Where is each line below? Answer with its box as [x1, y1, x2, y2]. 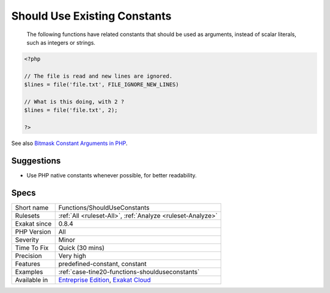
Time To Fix [15, 243, 49, 252]
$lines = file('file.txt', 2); [24, 107, 119, 114]
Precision [15, 251, 42, 260]
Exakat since [15, 219, 52, 228]
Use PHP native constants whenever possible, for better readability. [26, 171, 197, 179]
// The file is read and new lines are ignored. [24, 72, 173, 80]
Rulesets [15, 211, 40, 220]
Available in [15, 275, 48, 284]
